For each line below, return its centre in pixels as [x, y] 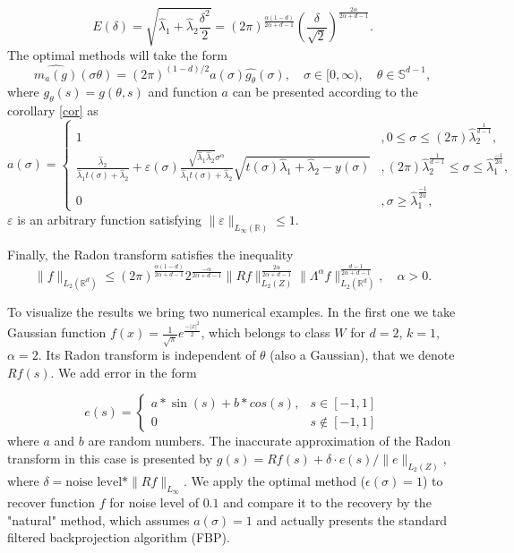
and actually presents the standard [352, 519]
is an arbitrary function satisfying [109, 219]
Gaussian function [57, 332]
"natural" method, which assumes [99, 519]
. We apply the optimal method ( [275, 480]
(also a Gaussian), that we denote [362, 355]
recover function [51, 502]
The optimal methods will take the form [117, 54]
